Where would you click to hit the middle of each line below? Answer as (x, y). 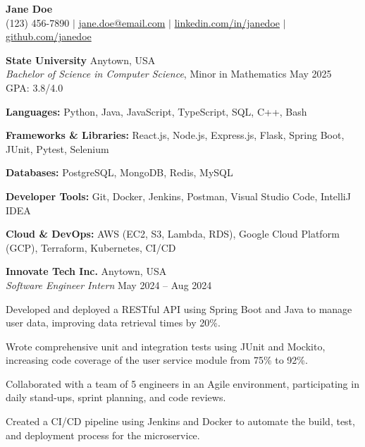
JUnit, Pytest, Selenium (57, 148)
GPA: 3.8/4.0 (35, 87)
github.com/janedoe (49, 36)
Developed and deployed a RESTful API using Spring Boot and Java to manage (179, 308)
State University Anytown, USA (81, 60)
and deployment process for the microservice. (103, 435)
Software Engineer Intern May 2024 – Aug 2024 (109, 284)
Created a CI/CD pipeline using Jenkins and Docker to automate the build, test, (180, 421)
